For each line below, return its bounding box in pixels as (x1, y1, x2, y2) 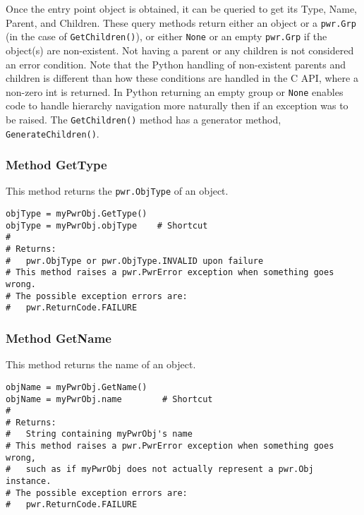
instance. (6, 476, 51, 487)
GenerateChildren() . (6, 126, 99, 140)
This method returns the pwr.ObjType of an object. (6, 183, 229, 198)
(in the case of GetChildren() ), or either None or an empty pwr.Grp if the (6, 29, 327, 44)
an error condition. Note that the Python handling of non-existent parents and (6, 56, 346, 71)
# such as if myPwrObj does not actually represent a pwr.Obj (6, 464, 314, 475)
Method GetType (6, 156, 107, 174)
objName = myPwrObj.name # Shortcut (6, 394, 213, 404)
